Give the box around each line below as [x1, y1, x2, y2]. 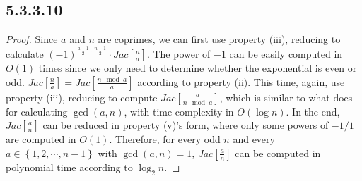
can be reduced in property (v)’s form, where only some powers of [42, 118, 329, 132]
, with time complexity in [124, 104, 234, 118]
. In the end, [286, 104, 340, 118]
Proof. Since [6, 32, 58, 46]
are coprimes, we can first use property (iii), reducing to [98, 32, 341, 46]
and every [233, 132, 275, 146]
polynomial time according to [6, 159, 133, 174]
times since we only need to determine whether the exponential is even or [38, 61, 357, 75]
